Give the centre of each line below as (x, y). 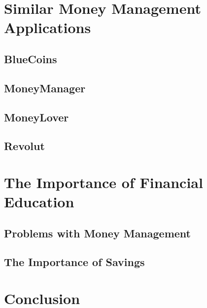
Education (39, 202)
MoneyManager (45, 88)
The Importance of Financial (103, 182)
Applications (48, 27)
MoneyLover (36, 117)
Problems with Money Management (97, 233)
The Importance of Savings (74, 262)
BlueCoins (31, 58)
